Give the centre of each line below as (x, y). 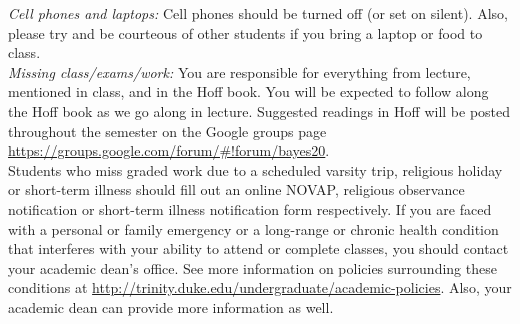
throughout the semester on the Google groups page (167, 130)
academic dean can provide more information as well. (171, 306)
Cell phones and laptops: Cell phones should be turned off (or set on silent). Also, (258, 13)
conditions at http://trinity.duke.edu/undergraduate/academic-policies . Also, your (260, 287)
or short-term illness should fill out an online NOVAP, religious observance (236, 189)
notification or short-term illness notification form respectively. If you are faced (250, 208)
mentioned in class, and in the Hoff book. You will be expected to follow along (248, 91)
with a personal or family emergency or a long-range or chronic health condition (253, 228)
